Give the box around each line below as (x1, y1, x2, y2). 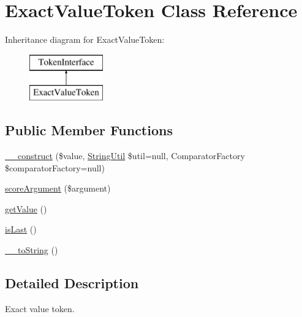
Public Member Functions (5, 121, 173, 140)
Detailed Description (5, 274, 139, 293)
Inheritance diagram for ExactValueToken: (5, 33, 165, 46)
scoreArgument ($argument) (5, 182, 111, 195)
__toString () (5, 244, 58, 256)
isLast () (5, 223, 37, 236)
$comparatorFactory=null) (5, 161, 105, 174)
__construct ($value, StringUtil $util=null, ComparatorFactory (5, 149, 245, 162)
